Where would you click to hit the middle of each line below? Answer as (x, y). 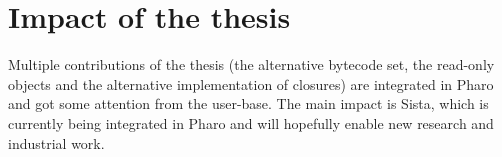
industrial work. (56, 142)
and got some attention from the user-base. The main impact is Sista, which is (248, 103)
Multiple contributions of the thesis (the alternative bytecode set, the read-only (251, 64)
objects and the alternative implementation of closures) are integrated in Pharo (251, 83)
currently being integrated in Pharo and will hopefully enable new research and (251, 122)
